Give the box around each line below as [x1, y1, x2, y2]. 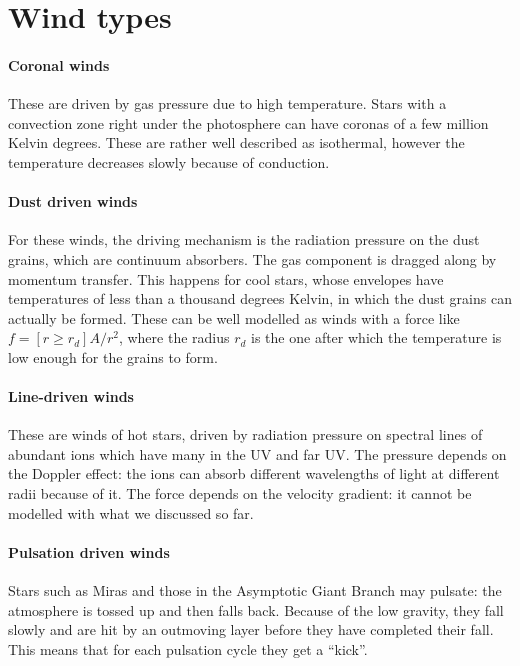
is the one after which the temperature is [251, 327, 502, 348]
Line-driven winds [8, 386, 134, 407]
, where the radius [118, 327, 230, 348]
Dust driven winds [8, 191, 138, 212]
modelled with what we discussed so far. [8, 502, 254, 523]
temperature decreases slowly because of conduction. [8, 151, 330, 172]
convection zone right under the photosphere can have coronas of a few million [8, 112, 489, 133]
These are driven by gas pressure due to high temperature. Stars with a [8, 93, 447, 114]
